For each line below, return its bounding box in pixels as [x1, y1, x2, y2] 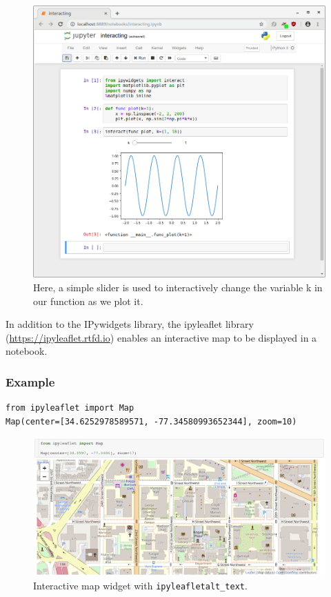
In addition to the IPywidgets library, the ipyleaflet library [6, 317, 254, 331]
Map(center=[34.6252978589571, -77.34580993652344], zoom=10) [6, 416, 297, 427]
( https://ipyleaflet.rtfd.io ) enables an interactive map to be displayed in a [6, 330, 317, 344]
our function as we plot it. [33, 293, 143, 308]
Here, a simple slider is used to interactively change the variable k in [33, 280, 323, 295]
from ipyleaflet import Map [6, 403, 134, 413]
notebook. [6, 344, 48, 358]
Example [6, 373, 55, 390]
